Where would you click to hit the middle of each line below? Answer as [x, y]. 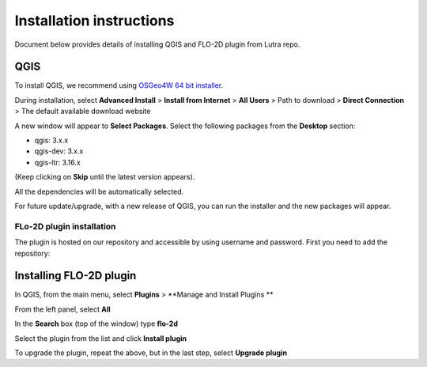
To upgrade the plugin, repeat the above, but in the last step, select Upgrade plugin [151, 353]
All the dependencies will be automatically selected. [99, 191]
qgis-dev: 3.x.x [59, 151]
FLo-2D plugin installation [65, 226]
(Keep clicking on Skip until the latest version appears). [105, 177]
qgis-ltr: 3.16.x [57, 162]
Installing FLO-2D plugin [76, 276]
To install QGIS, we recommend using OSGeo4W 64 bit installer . [119, 85]
